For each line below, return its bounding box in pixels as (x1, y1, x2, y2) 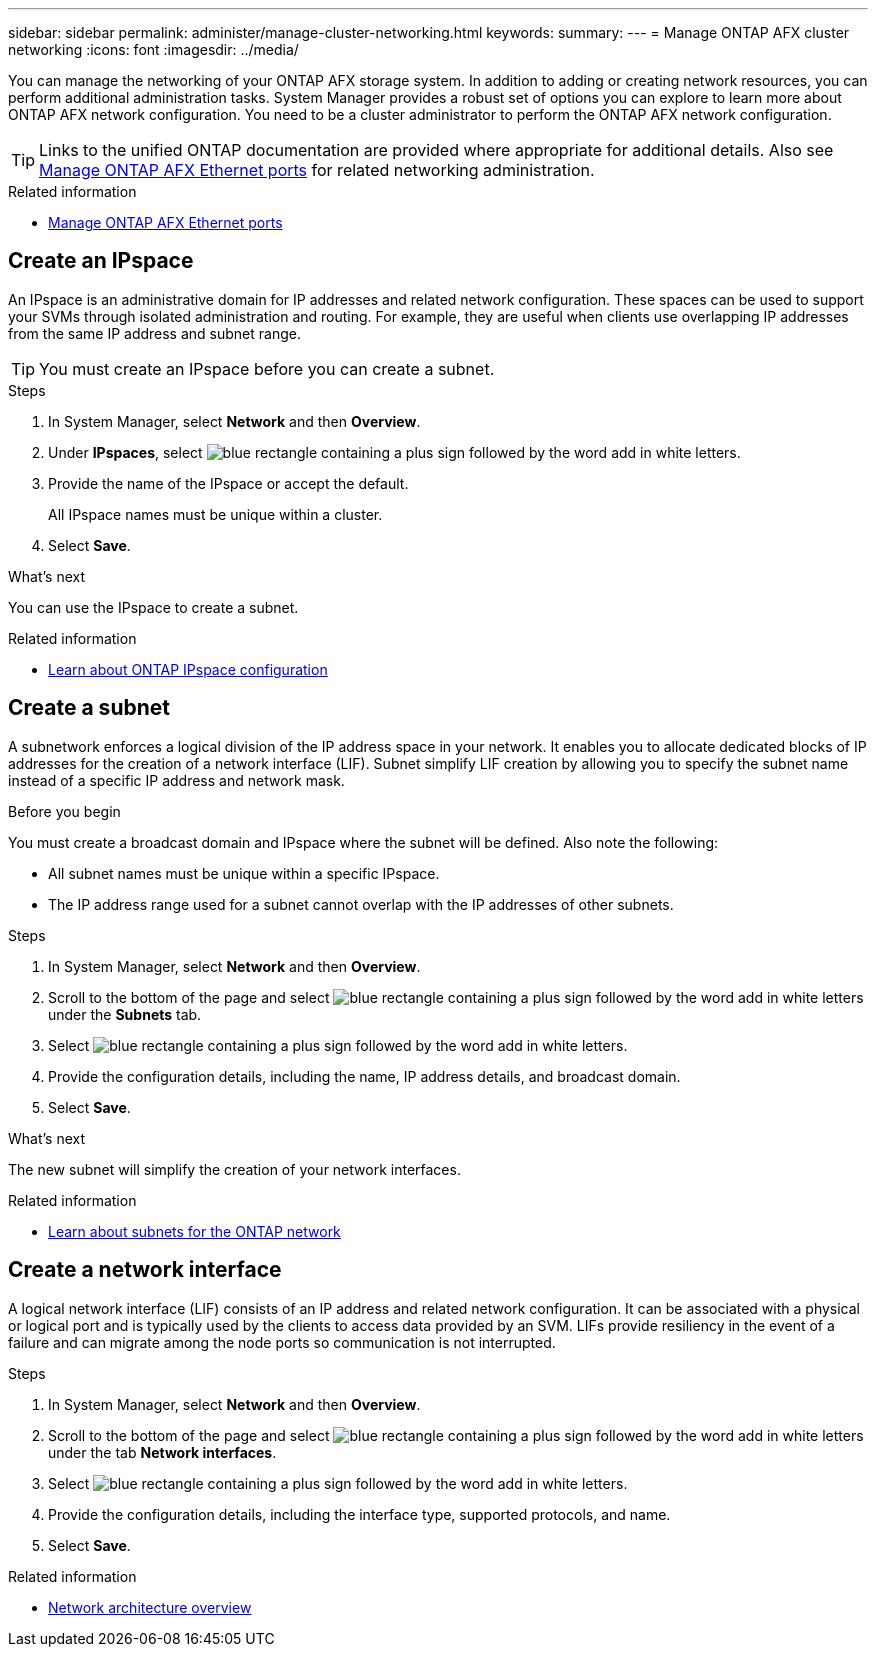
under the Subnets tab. (48, 1005, 202, 1023)
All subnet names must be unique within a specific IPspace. (48, 864, 440, 882)
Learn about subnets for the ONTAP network (48, 1222, 341, 1240)
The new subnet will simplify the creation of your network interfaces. (8, 1160, 461, 1178)
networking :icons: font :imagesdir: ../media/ (8, 41, 299, 58)
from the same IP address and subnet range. (8, 324, 301, 342)
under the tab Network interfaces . (48, 1443, 277, 1461)
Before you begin (8, 802, 121, 820)
